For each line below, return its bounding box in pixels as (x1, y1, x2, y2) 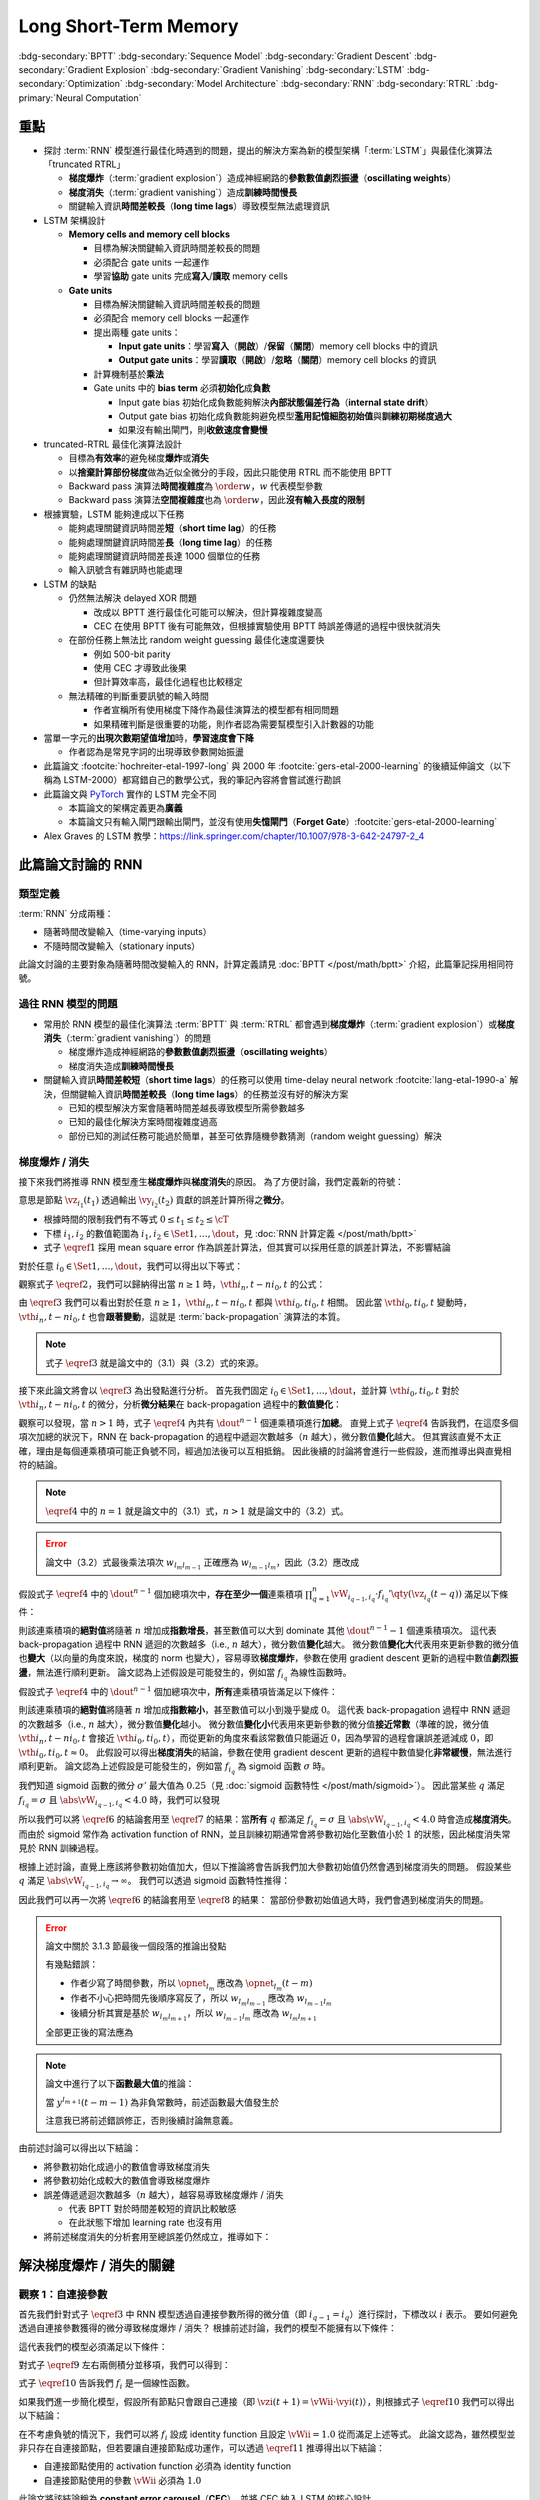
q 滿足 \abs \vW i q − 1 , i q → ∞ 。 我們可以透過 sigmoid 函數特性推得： (18, 1875, 291, 1890)
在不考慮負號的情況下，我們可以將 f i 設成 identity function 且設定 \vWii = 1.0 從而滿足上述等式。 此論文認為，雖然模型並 (18, 2428, 516, 2442)
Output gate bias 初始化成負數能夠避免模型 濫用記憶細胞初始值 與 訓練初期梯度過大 (118, 410, 453, 422)
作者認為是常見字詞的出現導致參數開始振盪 (68, 746, 244, 758)
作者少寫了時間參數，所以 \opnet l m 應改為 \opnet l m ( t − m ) (70, 1976, 314, 1992)
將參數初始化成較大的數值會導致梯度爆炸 (43, 2175, 210, 2187)
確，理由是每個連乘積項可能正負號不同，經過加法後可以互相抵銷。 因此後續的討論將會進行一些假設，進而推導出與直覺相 (18, 1445, 512, 1457)
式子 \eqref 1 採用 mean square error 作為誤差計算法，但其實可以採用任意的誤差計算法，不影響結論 (43, 1241, 452, 1254)
